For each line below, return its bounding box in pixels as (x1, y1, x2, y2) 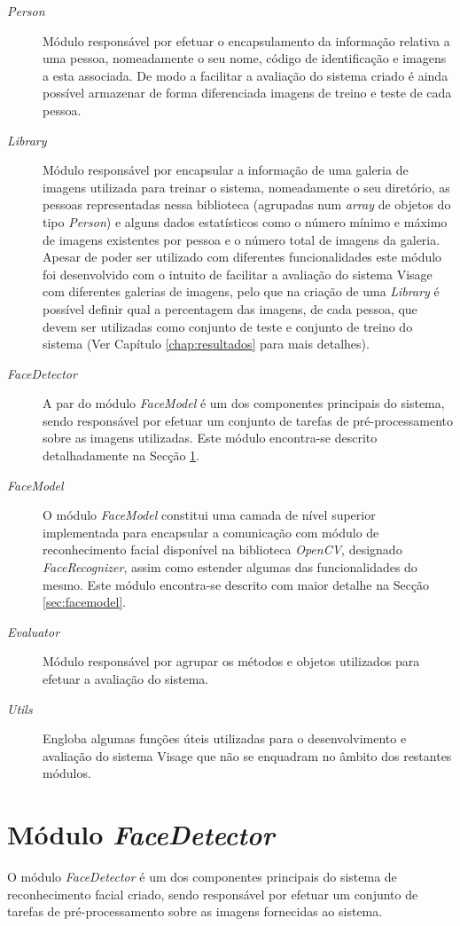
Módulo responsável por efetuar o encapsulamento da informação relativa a (43, 31, 450, 50)
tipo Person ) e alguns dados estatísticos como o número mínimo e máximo (43, 212, 448, 231)
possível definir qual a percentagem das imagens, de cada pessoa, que (43, 299, 417, 318)
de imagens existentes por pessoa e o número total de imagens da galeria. (43, 230, 441, 248)
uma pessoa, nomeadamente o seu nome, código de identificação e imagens (43, 49, 447, 67)
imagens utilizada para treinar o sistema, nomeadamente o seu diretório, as (43, 177, 450, 196)
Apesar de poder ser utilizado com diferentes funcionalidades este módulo (43, 247, 442, 266)
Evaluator (7, 622, 60, 640)
